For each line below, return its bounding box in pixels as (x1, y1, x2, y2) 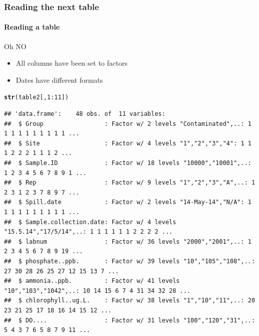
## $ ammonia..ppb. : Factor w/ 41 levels (4, 277, 180, 285)
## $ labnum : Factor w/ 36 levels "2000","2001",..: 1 (4, 238, 251, 245)
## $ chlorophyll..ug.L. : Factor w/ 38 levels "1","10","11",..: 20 (4, 297, 255, 304)
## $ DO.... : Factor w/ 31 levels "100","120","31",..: (4, 316, 255, 324)
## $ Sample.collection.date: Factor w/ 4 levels (4, 218, 176, 226)
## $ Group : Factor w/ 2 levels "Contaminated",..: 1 (4, 120, 251, 127)
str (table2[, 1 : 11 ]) (4, 94, 69, 101)
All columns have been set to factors (16, 58, 128, 68)
